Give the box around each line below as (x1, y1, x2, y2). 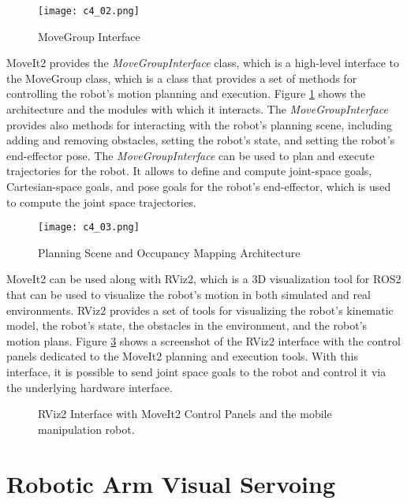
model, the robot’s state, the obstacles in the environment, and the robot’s (6, 317, 368, 334)
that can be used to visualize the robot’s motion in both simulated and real (6, 286, 372, 303)
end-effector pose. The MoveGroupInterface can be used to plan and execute (6, 147, 375, 163)
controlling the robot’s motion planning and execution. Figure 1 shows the (6, 85, 366, 102)
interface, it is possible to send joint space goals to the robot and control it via (6, 364, 386, 379)
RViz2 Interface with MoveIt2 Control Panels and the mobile (38, 405, 332, 422)
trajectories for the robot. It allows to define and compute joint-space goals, (6, 162, 372, 179)
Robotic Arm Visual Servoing (6, 467, 336, 499)
